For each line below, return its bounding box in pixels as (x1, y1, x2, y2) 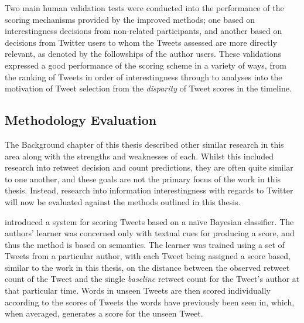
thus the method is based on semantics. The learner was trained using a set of (5, 238, 285, 250)
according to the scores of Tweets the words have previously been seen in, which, (5, 295, 295, 308)
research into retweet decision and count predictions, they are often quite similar (5, 161, 293, 174)
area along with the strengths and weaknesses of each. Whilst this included (5, 149, 274, 162)
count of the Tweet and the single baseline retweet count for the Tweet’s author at (5, 273, 300, 285)
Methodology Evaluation (5, 111, 157, 129)
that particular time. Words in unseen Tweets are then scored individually (5, 284, 271, 297)
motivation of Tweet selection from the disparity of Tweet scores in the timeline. (5, 82, 292, 94)
